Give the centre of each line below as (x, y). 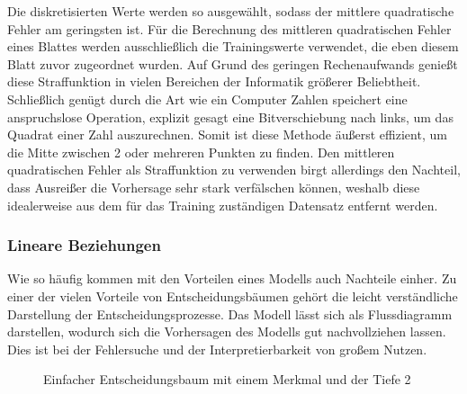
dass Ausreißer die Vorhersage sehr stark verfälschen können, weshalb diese (214, 187)
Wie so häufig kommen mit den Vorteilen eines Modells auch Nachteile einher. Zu (232, 278)
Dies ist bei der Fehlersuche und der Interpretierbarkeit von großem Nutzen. (217, 349)
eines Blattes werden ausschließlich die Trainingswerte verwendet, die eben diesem (233, 46)
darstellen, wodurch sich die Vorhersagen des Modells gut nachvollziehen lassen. (227, 331)
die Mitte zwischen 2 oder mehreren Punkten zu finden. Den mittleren (201, 152)
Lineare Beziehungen (84, 245)
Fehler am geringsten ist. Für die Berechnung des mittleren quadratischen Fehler (229, 28)
